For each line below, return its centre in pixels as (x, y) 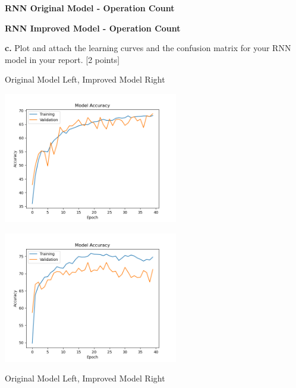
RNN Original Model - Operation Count (90, 8)
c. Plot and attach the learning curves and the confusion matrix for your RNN (148, 48)
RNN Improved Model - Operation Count (93, 28)
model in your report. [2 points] (62, 59)
